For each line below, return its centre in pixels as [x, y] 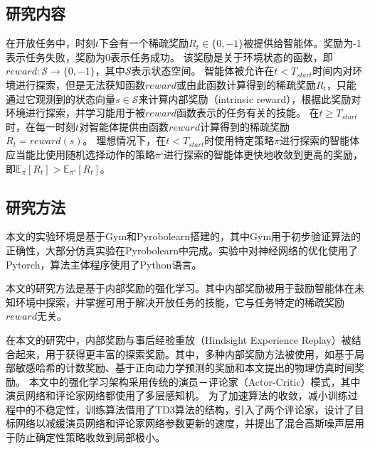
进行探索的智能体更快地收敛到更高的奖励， [263, 154]
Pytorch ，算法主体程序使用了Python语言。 [104, 264]
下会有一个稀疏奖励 [144, 43]
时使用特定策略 [239, 140]
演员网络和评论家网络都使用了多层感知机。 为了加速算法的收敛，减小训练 [177, 395]
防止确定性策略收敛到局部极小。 [90, 437]
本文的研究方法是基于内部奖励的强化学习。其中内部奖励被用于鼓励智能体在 [180, 288]
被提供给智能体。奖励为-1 [302, 43]
